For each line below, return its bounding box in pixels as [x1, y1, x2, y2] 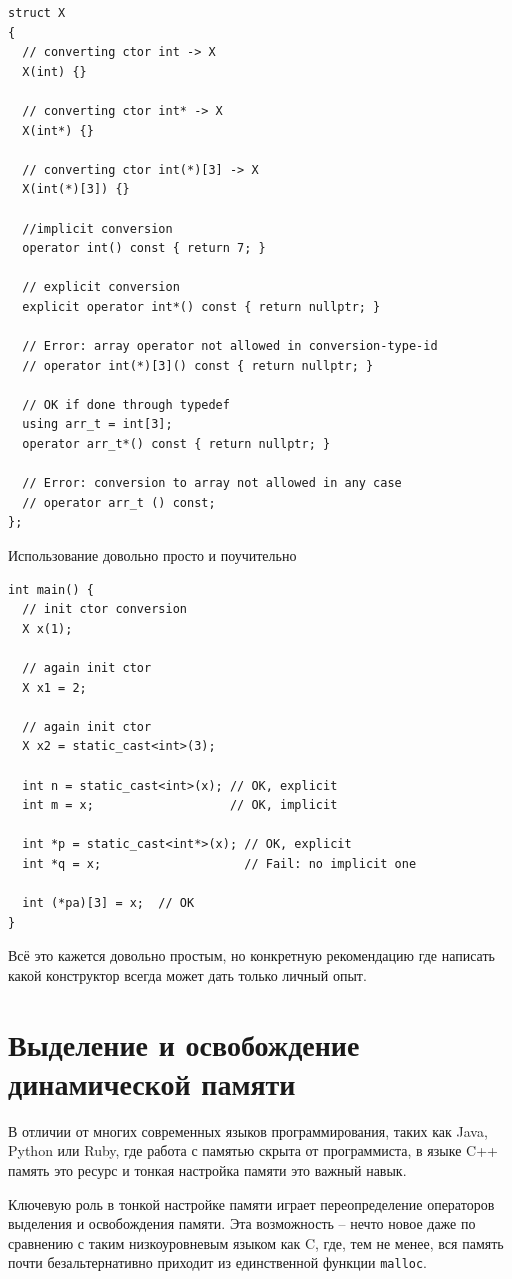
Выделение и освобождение [8, 1023, 360, 1064]
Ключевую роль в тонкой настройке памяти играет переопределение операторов [8, 1193, 495, 1214]
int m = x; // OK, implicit [22, 798, 338, 813]
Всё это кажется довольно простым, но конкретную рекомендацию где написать [8, 945, 495, 966]
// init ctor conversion [22, 602, 187, 617]
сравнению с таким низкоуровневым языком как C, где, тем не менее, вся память [8, 1232, 504, 1253]
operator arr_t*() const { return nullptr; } [22, 437, 331, 452]
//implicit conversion [22, 221, 173, 236]
